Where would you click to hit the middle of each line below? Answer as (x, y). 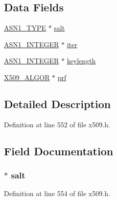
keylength (81, 61)
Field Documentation (59, 151)
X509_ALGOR (27, 77)
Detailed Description (58, 103)
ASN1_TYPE (25, 28)
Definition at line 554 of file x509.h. (57, 193)
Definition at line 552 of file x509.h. (57, 124)
